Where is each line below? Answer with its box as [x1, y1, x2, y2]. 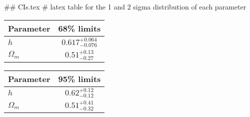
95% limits [58, 72, 101, 84]
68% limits [58, 22, 101, 34]
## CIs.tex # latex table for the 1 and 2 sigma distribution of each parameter [4, 1, 246, 11]
